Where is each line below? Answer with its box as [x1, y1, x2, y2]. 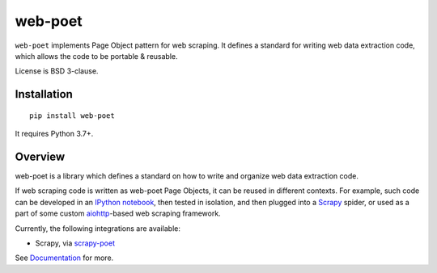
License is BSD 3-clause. [15, 66, 99, 76]
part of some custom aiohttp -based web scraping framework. [15, 208, 222, 218]
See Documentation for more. [15, 253, 114, 262]
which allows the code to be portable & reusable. [15, 51, 178, 61]
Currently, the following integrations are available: [15, 223, 181, 233]
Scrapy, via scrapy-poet [35, 238, 115, 248]
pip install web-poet [29, 111, 115, 120]
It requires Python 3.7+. [15, 129, 94, 139]
